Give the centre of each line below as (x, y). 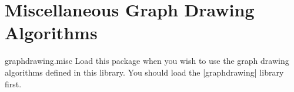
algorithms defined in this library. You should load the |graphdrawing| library (144, 72)
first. (13, 84)
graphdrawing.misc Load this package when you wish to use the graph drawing (147, 61)
